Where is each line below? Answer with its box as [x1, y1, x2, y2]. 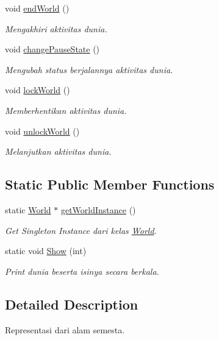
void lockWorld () [5, 83, 70, 96]
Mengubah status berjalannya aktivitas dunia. [5, 63, 173, 76]
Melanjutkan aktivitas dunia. [5, 145, 112, 158]
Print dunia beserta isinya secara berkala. [5, 264, 159, 277]
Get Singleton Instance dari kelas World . [5, 224, 157, 236]
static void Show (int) [5, 244, 87, 257]
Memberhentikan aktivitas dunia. [5, 104, 127, 116]
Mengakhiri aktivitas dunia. [5, 22, 107, 35]
